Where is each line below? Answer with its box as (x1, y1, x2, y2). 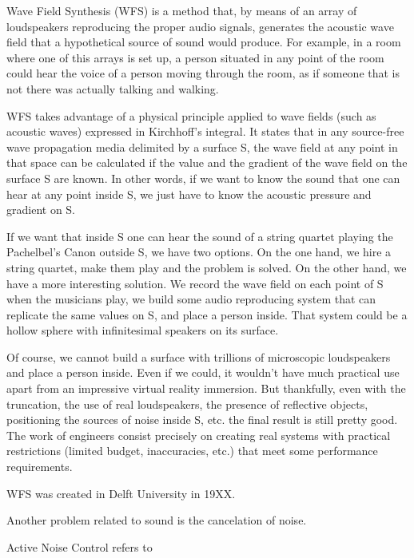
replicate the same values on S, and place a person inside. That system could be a (6, 306, 408, 323)
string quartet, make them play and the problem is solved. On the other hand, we (6, 259, 407, 275)
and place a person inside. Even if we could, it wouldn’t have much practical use (6, 364, 400, 381)
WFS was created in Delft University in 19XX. (6, 485, 236, 501)
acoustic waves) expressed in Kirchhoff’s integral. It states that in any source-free (6, 123, 404, 140)
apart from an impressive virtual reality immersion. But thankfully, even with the (6, 380, 406, 397)
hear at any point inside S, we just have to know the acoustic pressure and (6, 185, 372, 202)
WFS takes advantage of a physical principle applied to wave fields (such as (6, 107, 376, 124)
